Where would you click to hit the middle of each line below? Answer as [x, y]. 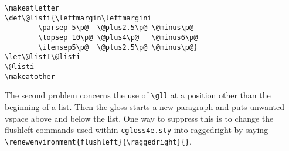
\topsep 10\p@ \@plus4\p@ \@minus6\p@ [118, 37]
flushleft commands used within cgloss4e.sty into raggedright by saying [137, 130]
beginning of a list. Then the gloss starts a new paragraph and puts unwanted [144, 106]
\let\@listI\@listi [42, 57]
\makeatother [30, 76]
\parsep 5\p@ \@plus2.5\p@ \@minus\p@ [116, 28]
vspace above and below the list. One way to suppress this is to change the [139, 118]
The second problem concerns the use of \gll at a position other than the [138, 95]
